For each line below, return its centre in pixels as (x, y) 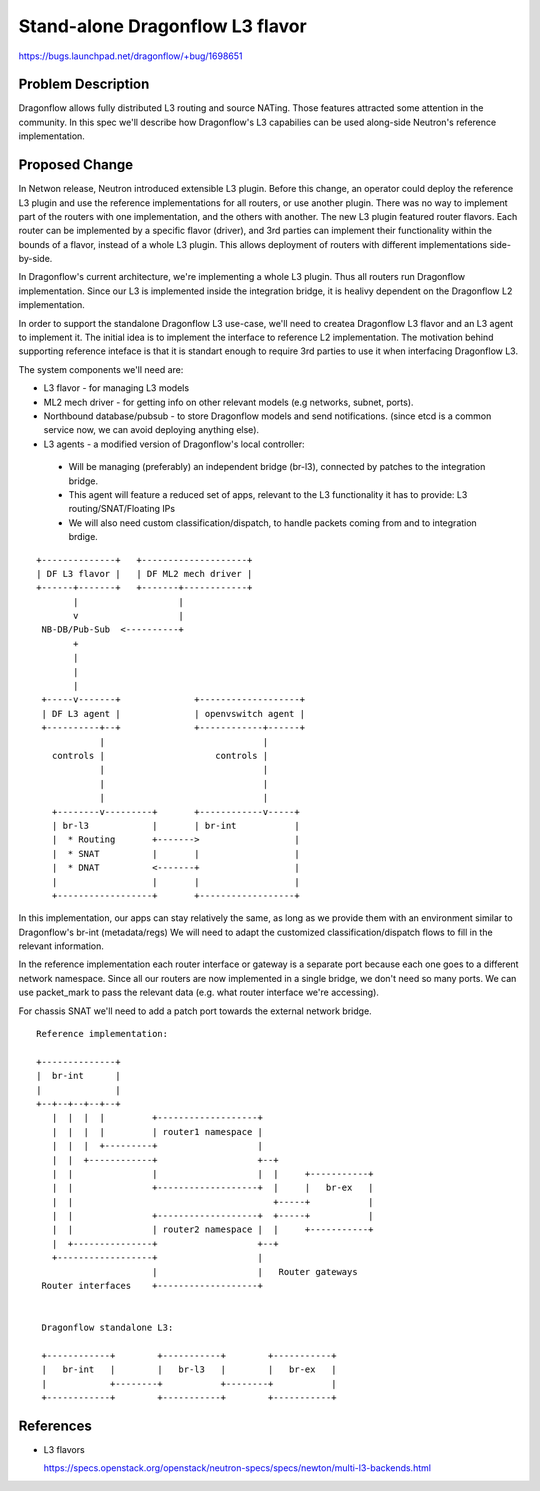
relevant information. (61, 946)
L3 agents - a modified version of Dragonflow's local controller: (174, 444)
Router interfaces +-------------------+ (152, 1286)
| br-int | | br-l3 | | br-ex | (189, 1369)
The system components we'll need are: (101, 369)
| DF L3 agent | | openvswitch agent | (173, 713)
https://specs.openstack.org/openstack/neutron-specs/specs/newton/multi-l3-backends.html (237, 1468)
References (55, 1425)
